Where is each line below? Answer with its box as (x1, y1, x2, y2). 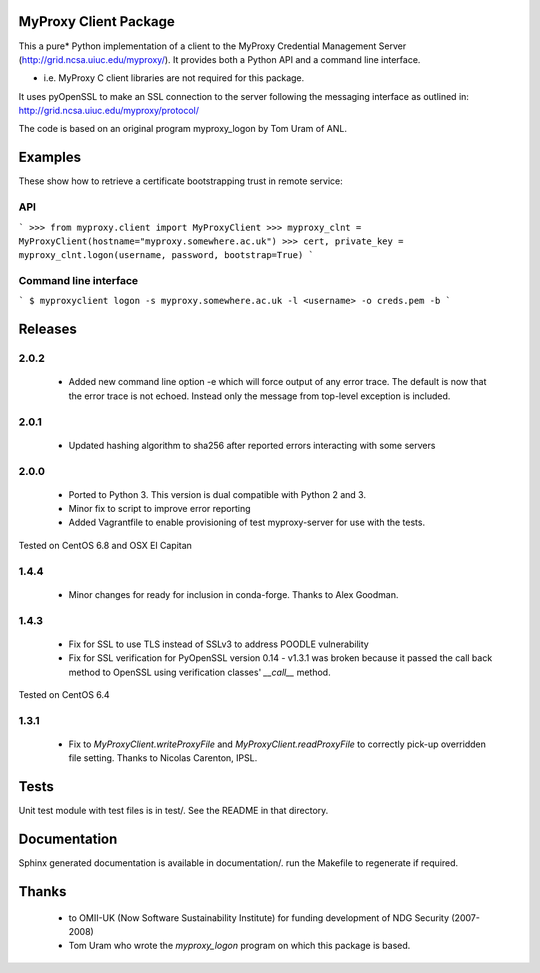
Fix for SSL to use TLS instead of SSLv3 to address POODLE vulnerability (68, 638, 369, 650)
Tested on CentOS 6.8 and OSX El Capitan (18, 539, 192, 551)
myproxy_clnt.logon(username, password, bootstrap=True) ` (18, 250, 315, 261)
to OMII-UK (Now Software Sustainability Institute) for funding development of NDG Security (68, 911, 450, 924)
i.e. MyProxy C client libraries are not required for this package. (43, 72, 305, 84)
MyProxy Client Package (18, 13, 175, 30)
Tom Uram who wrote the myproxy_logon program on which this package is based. (68, 940, 411, 952)
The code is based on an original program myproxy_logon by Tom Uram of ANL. (18, 123, 347, 135)
